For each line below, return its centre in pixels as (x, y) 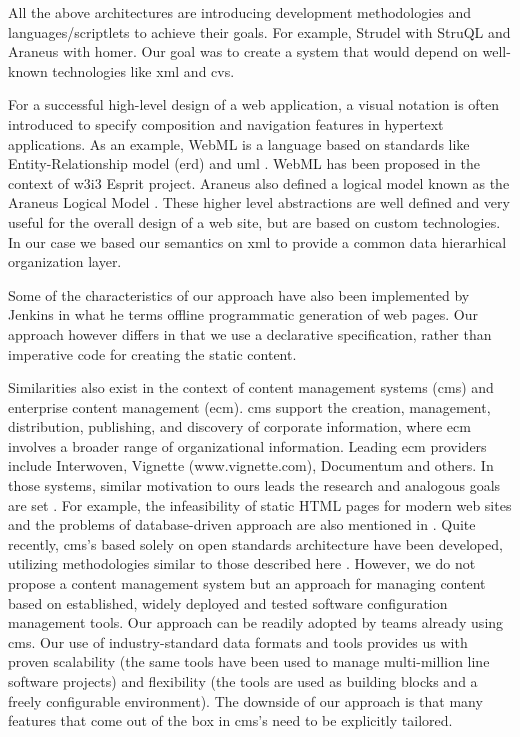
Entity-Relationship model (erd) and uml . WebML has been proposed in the (244, 163)
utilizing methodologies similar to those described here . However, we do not (242, 563)
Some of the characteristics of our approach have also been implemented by (239, 294)
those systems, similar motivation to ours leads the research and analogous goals (254, 485)
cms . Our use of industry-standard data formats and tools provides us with (238, 641)
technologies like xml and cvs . (143, 70)
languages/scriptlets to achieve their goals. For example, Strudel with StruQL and (259, 31)
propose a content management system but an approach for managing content (247, 583)
